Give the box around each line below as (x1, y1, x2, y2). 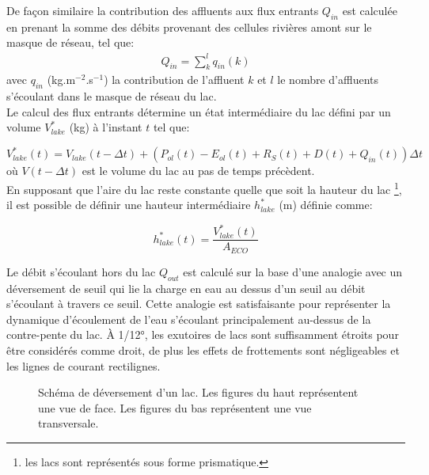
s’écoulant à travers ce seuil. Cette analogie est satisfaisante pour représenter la (6, 295, 391, 312)
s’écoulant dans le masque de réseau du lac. (6, 88, 217, 104)
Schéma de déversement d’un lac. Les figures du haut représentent (38, 384, 359, 401)
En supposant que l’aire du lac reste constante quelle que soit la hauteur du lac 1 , (6, 178, 402, 197)
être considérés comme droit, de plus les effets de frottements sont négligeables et (6, 342, 400, 359)
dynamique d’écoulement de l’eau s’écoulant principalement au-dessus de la (6, 310, 371, 327)
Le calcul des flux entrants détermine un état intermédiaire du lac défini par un (6, 103, 391, 120)
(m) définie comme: (279, 196, 373, 213)
